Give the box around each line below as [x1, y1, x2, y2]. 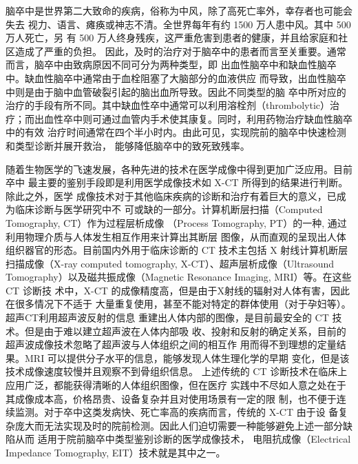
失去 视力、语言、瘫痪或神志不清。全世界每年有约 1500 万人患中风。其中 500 [6, 17, 351, 31]
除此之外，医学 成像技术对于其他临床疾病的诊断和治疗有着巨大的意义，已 [6, 188, 337, 203]
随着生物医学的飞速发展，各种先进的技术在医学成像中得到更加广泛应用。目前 [6, 161, 352, 176]
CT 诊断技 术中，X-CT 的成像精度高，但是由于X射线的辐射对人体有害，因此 [6, 283, 350, 297]
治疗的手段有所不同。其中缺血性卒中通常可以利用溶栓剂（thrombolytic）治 [6, 98, 339, 112]
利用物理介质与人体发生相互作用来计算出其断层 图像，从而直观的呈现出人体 [6, 229, 346, 243]
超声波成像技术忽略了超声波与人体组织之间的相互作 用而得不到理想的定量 [6, 337, 337, 352]
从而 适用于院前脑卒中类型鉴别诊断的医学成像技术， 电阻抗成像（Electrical [14, 432, 351, 446]
